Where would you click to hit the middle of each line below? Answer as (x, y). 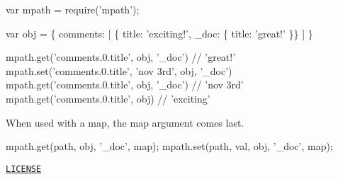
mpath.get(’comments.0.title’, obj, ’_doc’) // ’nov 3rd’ (125, 85)
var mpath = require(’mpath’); (73, 9)
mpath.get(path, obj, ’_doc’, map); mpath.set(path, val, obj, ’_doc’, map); (169, 146)
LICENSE (24, 169)
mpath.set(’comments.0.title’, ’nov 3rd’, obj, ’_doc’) (119, 70)
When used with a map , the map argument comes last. (125, 122)
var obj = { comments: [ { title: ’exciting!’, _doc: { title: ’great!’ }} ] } (159, 33)
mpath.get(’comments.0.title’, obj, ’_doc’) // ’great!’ (121, 57)
